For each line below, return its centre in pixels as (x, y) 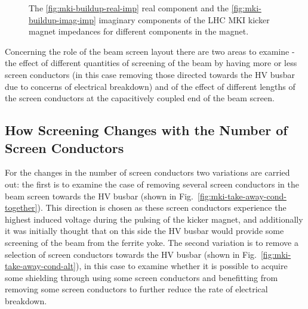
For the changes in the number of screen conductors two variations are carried (147, 172)
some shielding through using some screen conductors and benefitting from (141, 277)
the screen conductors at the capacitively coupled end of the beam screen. (140, 98)
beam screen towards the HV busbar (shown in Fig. (99, 196)
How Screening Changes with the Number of (146, 130)
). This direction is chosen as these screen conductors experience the (162, 207)
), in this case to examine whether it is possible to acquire (182, 266)
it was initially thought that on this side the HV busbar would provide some (144, 231)
